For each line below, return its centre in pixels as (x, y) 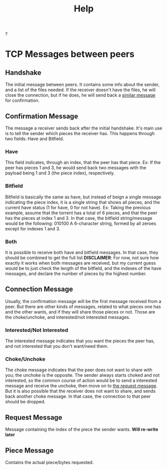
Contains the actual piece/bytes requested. (49, 462)
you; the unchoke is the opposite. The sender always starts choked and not (83, 375)
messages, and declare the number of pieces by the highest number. (76, 273)
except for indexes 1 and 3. (33, 229)
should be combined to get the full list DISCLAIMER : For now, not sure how (82, 258)
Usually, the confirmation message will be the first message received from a (83, 301)
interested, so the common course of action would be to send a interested (81, 381)
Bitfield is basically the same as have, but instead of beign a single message (83, 197)
